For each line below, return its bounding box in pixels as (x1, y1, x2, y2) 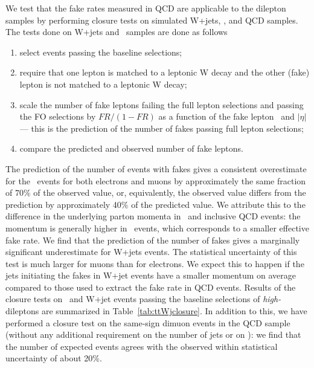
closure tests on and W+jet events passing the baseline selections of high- (5, 292, 281, 305)
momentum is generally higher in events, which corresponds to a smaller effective (5, 221, 309, 234)
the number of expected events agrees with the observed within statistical (5, 340, 278, 352)
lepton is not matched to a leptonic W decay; (19, 77, 187, 90)
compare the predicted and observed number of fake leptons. (19, 142, 243, 155)
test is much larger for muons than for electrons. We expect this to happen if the (5, 257, 304, 270)
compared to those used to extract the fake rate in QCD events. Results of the (5, 280, 296, 293)
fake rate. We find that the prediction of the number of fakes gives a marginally (5, 233, 300, 246)
